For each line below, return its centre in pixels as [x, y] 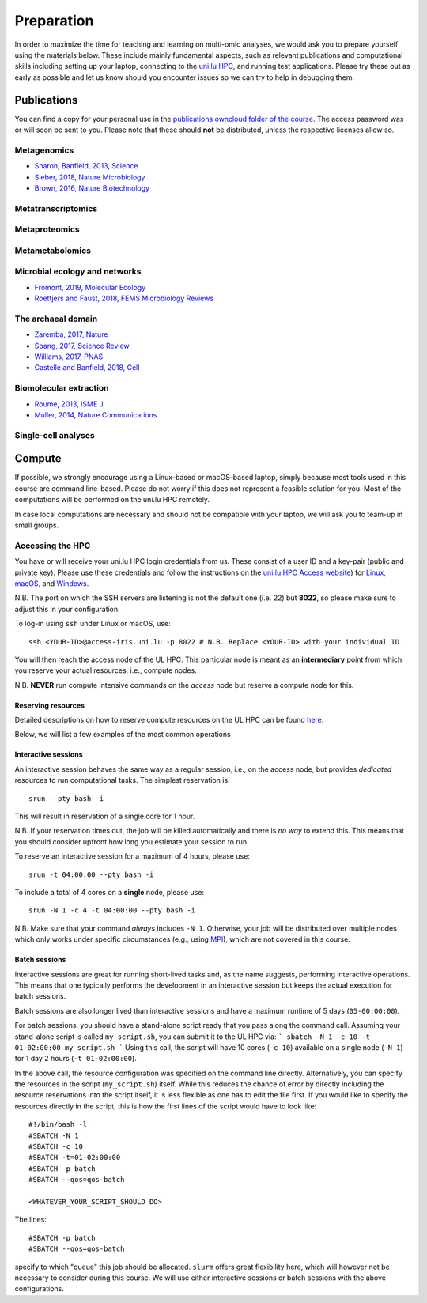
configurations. [40, 1289]
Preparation [54, 21]
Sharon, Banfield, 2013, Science [86, 166]
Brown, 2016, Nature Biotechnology [92, 188]
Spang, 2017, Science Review [82, 346]
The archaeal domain [56, 319]
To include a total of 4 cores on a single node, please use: [110, 892]
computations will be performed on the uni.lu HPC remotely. [112, 500]
